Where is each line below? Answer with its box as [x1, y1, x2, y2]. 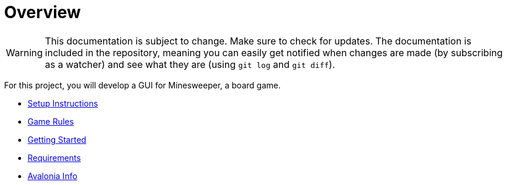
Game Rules [28, 116, 74, 126]
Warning [6, 46, 43, 59]
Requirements [28, 152, 81, 163]
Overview [4, 2, 81, 22]
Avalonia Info [28, 170, 77, 181]
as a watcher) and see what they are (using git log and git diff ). [45, 58, 335, 70]
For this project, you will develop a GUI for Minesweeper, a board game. [4, 80, 281, 90]
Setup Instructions [28, 98, 98, 108]
